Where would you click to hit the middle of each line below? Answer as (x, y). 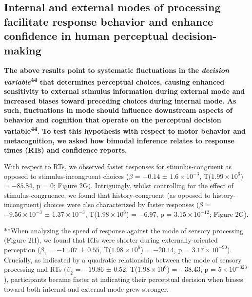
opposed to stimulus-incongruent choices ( (67, 176)
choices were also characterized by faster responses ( (122, 204)
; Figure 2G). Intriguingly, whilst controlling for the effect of (143, 185)
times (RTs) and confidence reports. (66, 150)
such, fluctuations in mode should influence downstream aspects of (118, 110)
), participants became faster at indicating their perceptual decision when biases (124, 279)
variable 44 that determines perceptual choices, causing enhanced (114, 81)
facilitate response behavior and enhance (108, 21)
